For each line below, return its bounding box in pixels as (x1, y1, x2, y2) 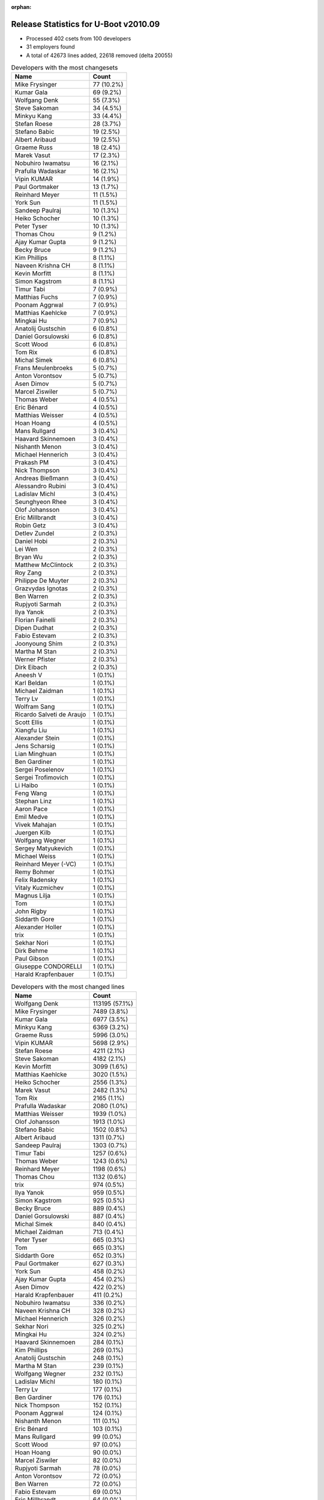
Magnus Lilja (14, 892, 51, 900)
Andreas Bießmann (14, 474, 69, 482)
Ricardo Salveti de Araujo (14, 710, 86, 719)
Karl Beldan (14, 679, 48, 687)
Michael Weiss (14, 852, 56, 860)
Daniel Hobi (14, 537, 48, 545)
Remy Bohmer (14, 868, 55, 876)
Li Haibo (14, 781, 38, 790)
